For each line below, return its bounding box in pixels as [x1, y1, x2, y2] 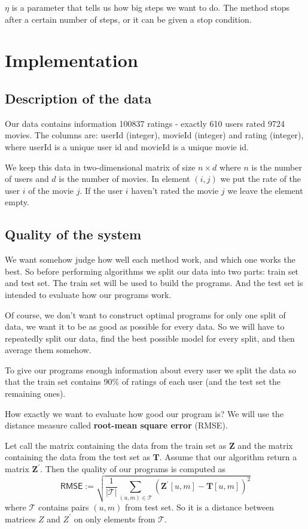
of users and [5, 172, 49, 185]
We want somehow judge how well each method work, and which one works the [5, 253, 295, 266]
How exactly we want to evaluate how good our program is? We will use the [5, 407, 284, 419]
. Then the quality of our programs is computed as [40, 463, 226, 475]
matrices [5, 512, 36, 525]
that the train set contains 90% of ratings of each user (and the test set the [5, 375, 280, 388]
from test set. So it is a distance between [124, 501, 275, 513]
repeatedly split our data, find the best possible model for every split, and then [5, 332, 295, 344]
